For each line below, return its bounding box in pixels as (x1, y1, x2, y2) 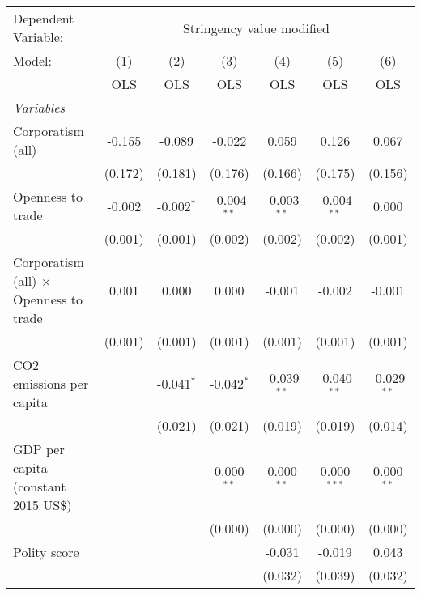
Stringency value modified (182, 18, 330, 37)
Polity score (13, 542, 79, 561)
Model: (13, 51, 53, 70)
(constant (13, 477, 66, 495)
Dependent (13, 9, 74, 28)
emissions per (13, 374, 89, 393)
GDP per (13, 440, 65, 458)
